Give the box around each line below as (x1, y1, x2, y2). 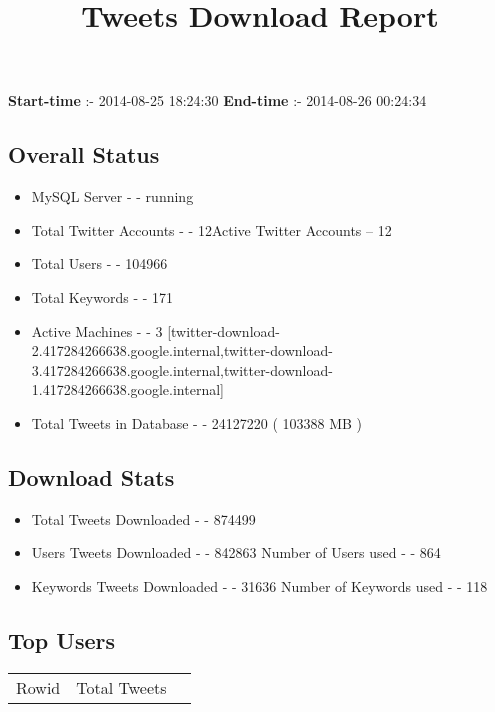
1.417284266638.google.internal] (31, 379, 224, 400)
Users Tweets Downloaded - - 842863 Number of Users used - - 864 (31, 542, 441, 563)
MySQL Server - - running (31, 186, 194, 207)
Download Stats (8, 461, 175, 492)
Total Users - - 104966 (31, 253, 168, 274)
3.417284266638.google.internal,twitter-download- (31, 359, 333, 380)
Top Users (8, 624, 115, 655)
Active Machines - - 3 (31, 320, 163, 341)
